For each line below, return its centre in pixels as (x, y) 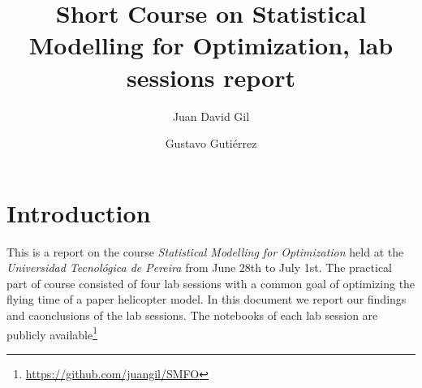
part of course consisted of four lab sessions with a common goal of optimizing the (211, 283)
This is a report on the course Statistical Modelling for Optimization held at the (205, 251)
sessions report (211, 77)
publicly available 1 (52, 333)
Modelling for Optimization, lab (211, 45)
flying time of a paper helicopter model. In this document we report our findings (207, 299)
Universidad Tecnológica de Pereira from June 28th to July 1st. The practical (200, 267)
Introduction (79, 212)
